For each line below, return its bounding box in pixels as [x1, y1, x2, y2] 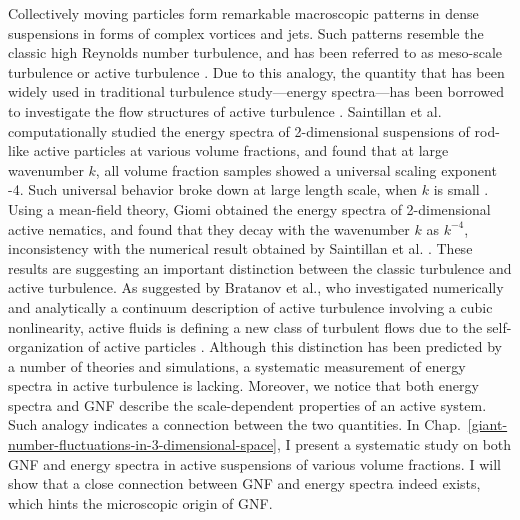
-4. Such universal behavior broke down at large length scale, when [8, 179, 418, 200]
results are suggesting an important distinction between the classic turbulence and [8, 257, 512, 278]
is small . [433, 179, 489, 200]
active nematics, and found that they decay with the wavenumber [8, 218, 410, 239]
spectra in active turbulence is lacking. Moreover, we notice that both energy [8, 375, 479, 396]
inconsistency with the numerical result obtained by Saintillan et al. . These [8, 238, 473, 259]
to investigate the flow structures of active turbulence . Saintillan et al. [8, 100, 442, 121]
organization [8, 336, 84, 357]
